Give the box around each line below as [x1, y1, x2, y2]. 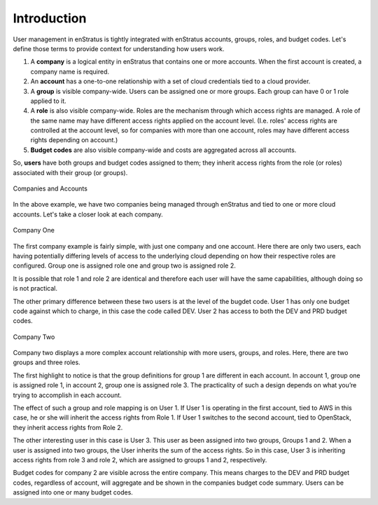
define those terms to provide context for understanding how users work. [13, 44, 225, 53]
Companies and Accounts [13, 184, 87, 193]
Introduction [13, 11, 87, 26]
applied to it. [30, 97, 66, 105]
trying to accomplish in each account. [13, 391, 122, 399]
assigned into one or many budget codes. [13, 488, 133, 497]
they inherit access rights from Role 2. [13, 423, 123, 431]
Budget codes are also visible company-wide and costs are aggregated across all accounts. [30, 146, 297, 154]
